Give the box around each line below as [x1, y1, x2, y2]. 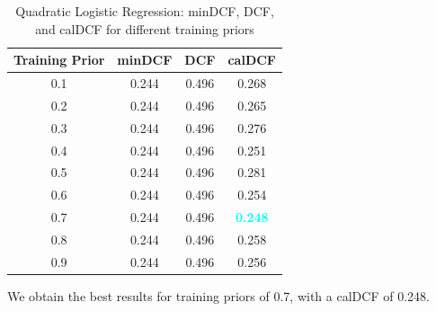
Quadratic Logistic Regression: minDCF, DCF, [15, 2, 274, 20]
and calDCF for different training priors [35, 19, 254, 38]
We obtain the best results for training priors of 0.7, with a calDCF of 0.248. [7, 286, 430, 305]
